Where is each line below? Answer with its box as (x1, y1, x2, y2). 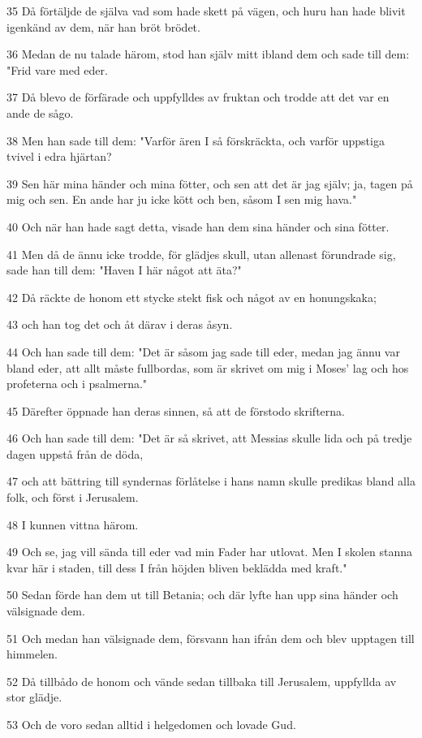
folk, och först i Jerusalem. (6, 489, 139, 506)
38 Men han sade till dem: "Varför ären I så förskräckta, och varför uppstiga (6, 132, 385, 149)
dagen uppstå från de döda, (6, 445, 144, 462)
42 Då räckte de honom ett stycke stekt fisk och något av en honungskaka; (6, 288, 377, 305)
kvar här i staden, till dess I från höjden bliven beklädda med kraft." (6, 559, 347, 576)
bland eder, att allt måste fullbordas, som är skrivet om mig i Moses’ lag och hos (6, 359, 409, 376)
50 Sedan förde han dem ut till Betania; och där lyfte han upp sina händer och (6, 586, 398, 603)
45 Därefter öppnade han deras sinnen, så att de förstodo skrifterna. (6, 402, 345, 419)
